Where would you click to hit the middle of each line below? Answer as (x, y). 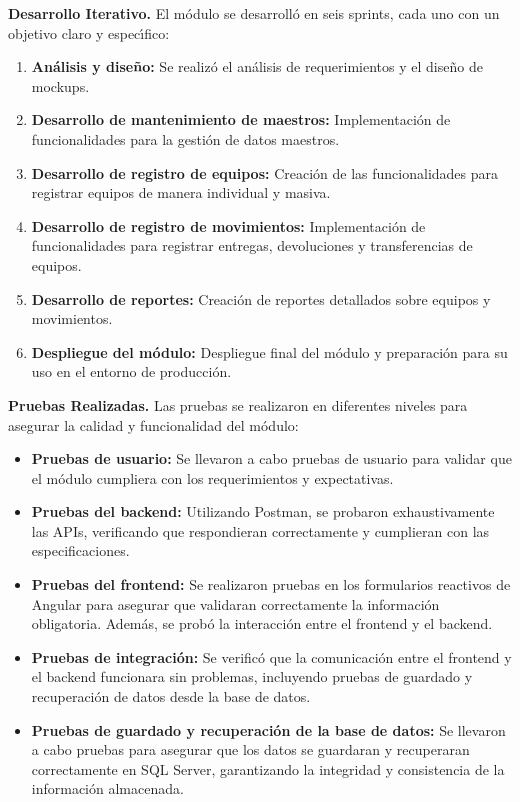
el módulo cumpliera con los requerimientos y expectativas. (212, 477)
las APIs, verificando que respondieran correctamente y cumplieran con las (260, 530)
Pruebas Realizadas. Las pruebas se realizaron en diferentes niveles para (238, 404)
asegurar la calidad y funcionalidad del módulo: (153, 424)
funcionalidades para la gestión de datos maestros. (185, 138)
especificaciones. (80, 550)
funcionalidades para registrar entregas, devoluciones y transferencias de (252, 245)
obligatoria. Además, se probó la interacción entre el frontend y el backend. (262, 623)
